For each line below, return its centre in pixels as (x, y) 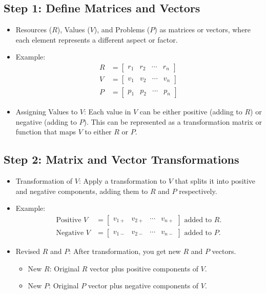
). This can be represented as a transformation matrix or (173, 121)
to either (98, 132)
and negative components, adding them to (82, 191)
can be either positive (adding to (191, 112)
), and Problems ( (122, 30)
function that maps (46, 132)
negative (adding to (46, 121)
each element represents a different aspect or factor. (97, 39)
